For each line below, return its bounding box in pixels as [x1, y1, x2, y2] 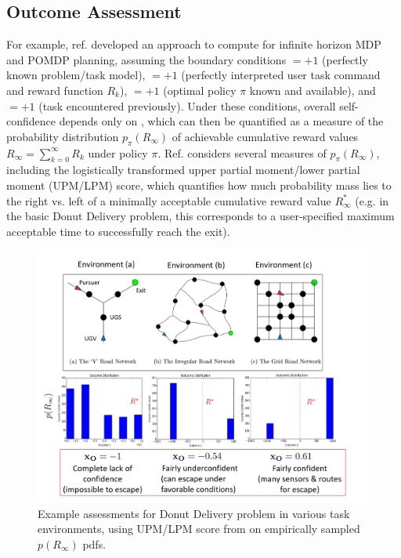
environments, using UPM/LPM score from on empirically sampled [38, 520, 360, 537]
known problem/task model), [6, 67, 146, 83]
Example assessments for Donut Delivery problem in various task [38, 505, 350, 521]
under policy [88, 144, 148, 161]
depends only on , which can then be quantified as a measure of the [59, 113, 384, 129]
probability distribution [6, 128, 119, 144]
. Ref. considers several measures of [157, 144, 327, 161]
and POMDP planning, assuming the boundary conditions [6, 51, 287, 67]
